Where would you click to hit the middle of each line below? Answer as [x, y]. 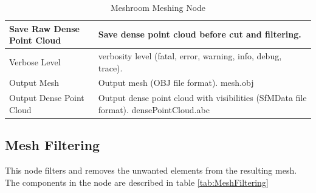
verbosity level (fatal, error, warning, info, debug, [190, 56]
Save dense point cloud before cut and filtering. [200, 34]
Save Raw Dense [44, 28]
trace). [110, 67]
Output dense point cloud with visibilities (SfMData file [202, 98]
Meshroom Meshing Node [158, 7]
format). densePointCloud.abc [154, 109]
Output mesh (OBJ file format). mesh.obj [176, 83]
